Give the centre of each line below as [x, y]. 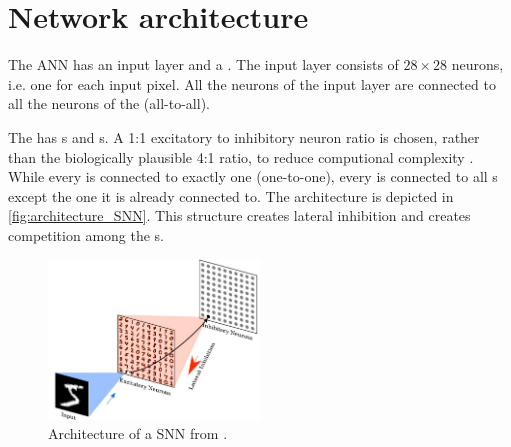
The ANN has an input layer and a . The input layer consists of [203, 64]
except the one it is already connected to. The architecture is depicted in [231, 195]
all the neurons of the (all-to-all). [109, 103]
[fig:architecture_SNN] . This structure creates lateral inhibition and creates [239, 215]
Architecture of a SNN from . [138, 433]
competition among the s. [86, 234]
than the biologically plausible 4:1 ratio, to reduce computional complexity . [241, 156]
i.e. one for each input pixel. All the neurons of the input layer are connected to [252, 83]
